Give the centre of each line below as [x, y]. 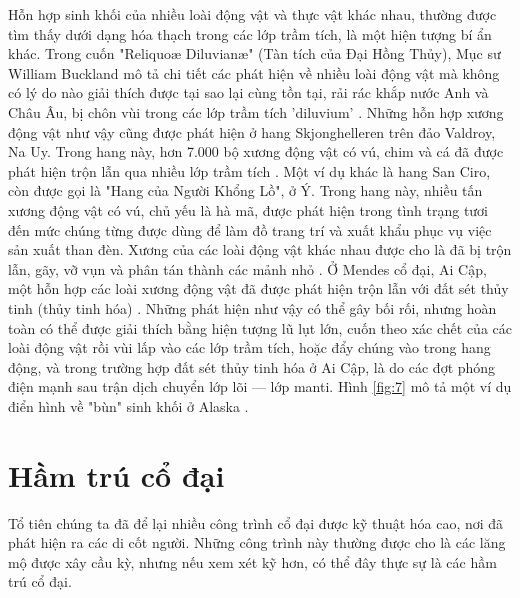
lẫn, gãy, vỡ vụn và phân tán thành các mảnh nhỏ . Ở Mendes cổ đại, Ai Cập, [247, 268]
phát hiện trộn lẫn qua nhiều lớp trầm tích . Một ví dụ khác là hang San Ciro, [249, 170]
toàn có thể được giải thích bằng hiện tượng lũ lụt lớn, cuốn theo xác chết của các [260, 327]
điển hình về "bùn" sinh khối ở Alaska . [128, 405]
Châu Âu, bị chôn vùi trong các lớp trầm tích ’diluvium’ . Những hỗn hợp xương [256, 111]
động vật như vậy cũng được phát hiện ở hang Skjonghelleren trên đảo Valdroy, [252, 131]
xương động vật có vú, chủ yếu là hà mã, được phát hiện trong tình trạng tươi [248, 209]
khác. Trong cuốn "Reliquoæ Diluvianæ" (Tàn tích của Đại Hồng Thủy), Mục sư [254, 53]
